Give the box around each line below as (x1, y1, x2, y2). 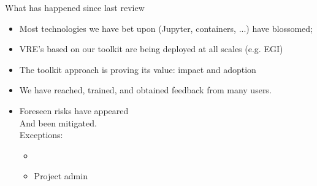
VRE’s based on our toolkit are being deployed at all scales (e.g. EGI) (19, 42, 283, 55)
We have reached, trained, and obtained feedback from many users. (19, 83, 272, 96)
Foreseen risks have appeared (19, 104, 129, 117)
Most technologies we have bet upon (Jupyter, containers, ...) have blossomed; (19, 21, 313, 34)
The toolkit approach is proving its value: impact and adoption (19, 63, 256, 76)
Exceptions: (19, 128, 63, 141)
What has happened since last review (5, 1, 145, 14)
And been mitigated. (19, 116, 97, 129)
